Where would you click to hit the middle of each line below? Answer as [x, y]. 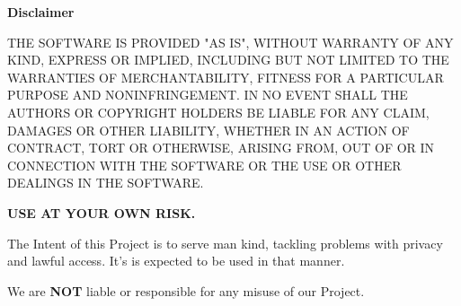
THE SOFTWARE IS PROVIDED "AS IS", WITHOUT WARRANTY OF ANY [230, 42]
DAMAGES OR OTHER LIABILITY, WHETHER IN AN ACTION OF [208, 130]
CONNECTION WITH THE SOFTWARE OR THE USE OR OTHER [204, 165]
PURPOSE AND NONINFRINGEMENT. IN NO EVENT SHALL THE [208, 95]
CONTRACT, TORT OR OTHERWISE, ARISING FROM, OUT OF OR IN [221, 148]
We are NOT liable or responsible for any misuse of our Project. [186, 290]
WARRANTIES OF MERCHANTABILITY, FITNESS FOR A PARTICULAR [226, 77]
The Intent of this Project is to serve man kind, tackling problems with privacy [225, 243]
